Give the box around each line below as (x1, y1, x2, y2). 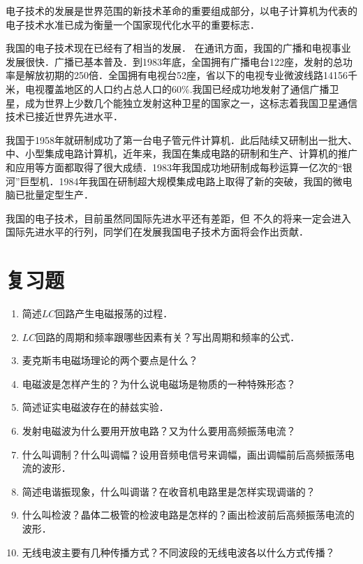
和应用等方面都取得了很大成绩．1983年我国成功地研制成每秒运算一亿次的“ (6, 159, 343, 174)
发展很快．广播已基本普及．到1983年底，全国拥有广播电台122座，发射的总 (6, 54, 343, 68)
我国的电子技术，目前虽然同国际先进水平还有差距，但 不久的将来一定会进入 (6, 210, 351, 225)
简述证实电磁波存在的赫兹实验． (22, 400, 169, 414)
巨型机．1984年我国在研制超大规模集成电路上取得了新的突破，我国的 (20, 173, 333, 188)
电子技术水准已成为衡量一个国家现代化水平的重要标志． (6, 17, 260, 31)
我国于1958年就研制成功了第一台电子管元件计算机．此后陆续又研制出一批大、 (6, 132, 357, 147)
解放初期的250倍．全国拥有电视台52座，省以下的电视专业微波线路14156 (24, 68, 348, 82)
